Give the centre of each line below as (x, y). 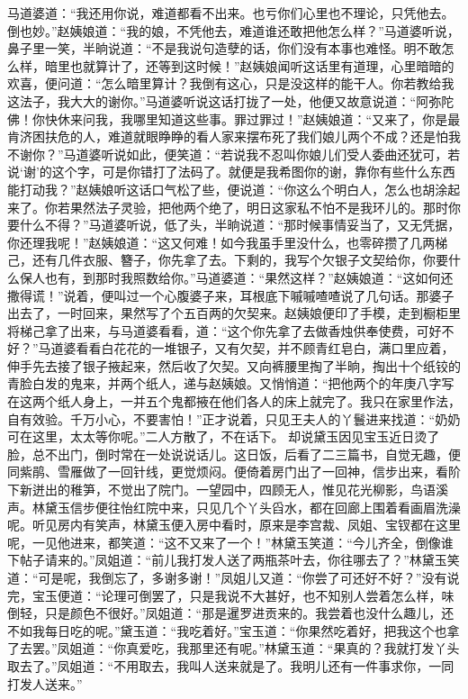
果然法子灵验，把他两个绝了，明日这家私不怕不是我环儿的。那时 (259, 207)
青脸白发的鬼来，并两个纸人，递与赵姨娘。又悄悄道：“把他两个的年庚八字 (225, 383)
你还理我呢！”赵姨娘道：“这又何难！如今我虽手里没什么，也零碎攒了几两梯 (228, 242)
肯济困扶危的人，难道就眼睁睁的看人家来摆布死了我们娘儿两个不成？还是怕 (228, 136)
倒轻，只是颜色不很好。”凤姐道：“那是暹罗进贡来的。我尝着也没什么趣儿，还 (231, 613)
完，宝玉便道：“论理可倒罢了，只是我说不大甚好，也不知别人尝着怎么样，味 (231, 595)
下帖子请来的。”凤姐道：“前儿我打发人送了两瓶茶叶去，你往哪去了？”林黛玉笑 (234, 560)
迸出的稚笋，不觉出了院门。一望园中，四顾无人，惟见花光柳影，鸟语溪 (240, 490)
